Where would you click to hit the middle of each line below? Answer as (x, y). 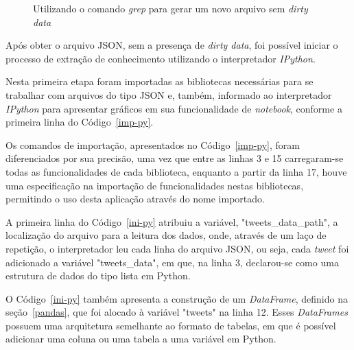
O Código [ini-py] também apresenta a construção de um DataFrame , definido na (177, 298)
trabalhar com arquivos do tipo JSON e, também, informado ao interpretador (169, 94)
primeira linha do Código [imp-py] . (80, 122)
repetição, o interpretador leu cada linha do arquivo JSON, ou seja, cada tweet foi (177, 248)
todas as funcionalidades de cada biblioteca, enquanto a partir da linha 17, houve (176, 171)
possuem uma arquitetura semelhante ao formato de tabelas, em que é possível (171, 325)
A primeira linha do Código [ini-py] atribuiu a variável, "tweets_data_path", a (172, 221)
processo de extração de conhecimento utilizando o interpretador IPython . (161, 58)
